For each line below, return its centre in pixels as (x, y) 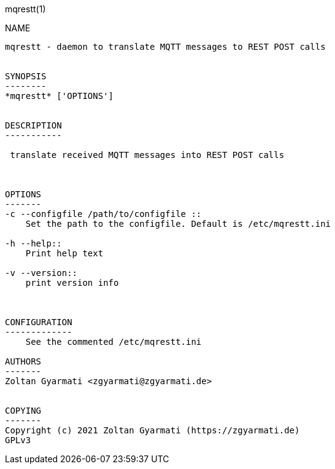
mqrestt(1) (25, 9)
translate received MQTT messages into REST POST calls (147, 155)
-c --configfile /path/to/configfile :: (103, 214)
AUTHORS (23, 361)
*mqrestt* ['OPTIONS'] (60, 96)
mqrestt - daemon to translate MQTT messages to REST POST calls (165, 47)
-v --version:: (41, 273)
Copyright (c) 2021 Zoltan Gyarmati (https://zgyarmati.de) (152, 430)
